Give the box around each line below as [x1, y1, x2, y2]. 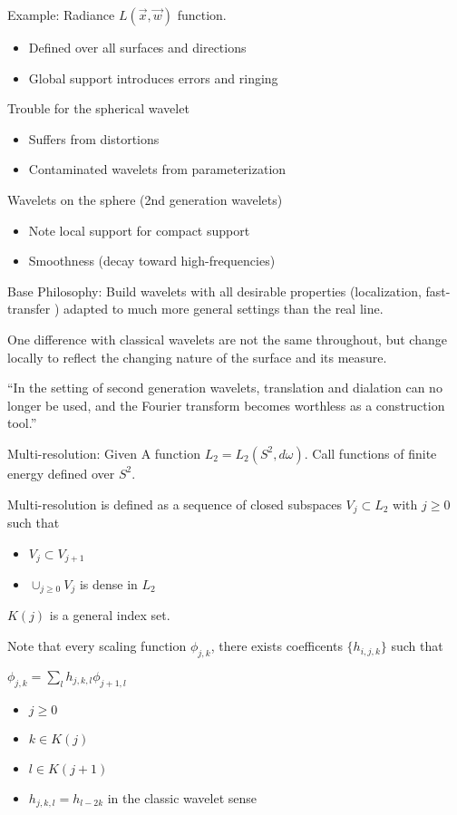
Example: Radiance [7, 5, 115, 24]
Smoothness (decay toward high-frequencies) [28, 251, 276, 270]
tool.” [7, 413, 37, 432]
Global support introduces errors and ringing [28, 68, 278, 87]
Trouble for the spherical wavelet [7, 99, 190, 118]
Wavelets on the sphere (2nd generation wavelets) [7, 189, 283, 209]
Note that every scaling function [7, 636, 187, 655]
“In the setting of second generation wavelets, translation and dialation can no [7, 378, 442, 397]
